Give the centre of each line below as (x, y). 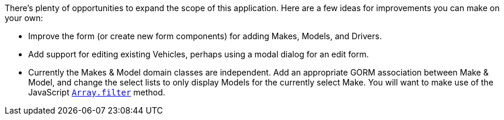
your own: (24, 18)
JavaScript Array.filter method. (97, 92)
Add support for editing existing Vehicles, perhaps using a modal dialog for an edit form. (199, 54)
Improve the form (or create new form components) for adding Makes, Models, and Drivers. (205, 36)
